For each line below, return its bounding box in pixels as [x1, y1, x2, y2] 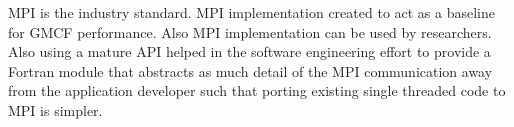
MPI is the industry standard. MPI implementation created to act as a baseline [8, 2, 496, 22]
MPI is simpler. [8, 99, 103, 120]
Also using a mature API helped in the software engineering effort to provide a [8, 41, 491, 62]
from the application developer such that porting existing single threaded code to [8, 80, 506, 101]
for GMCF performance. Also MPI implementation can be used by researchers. [8, 21, 492, 42]
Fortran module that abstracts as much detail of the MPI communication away [8, 60, 493, 81]
